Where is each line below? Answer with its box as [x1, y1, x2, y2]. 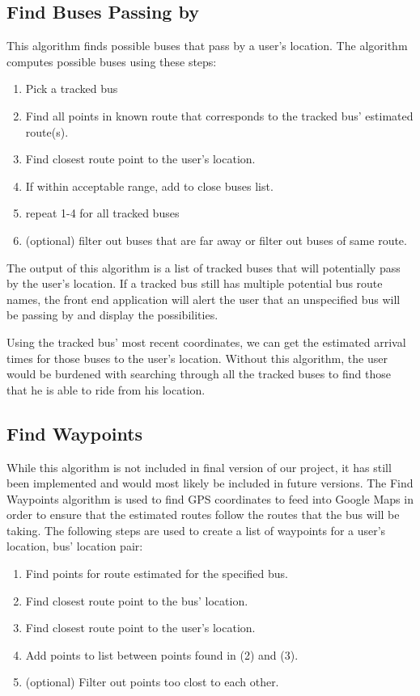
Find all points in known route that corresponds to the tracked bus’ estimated [25, 107, 414, 124]
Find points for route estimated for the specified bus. [25, 565, 288, 582]
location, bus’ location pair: [6, 538, 143, 555]
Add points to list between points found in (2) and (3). [25, 646, 299, 663]
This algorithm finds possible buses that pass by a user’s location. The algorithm [6, 37, 408, 54]
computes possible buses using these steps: [6, 53, 217, 70]
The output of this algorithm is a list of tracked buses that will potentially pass [6, 259, 401, 276]
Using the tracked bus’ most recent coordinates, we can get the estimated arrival [6, 333, 406, 350]
